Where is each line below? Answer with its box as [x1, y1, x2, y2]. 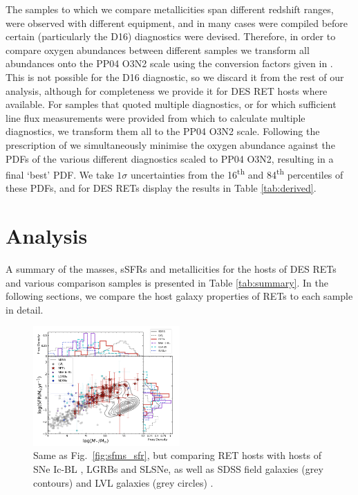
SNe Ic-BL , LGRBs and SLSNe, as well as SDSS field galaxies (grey [33, 461, 323, 476]
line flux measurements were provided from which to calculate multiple [6, 110, 305, 125]
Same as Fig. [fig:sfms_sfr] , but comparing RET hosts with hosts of [33, 448, 322, 462]
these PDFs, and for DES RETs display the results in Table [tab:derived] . [6, 181, 317, 195]
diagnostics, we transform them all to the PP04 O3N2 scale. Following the [6, 124, 320, 138]
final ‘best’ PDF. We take [6, 167, 114, 181]
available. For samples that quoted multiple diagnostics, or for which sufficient [6, 97, 337, 111]
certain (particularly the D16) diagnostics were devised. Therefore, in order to [6, 29, 336, 44]
